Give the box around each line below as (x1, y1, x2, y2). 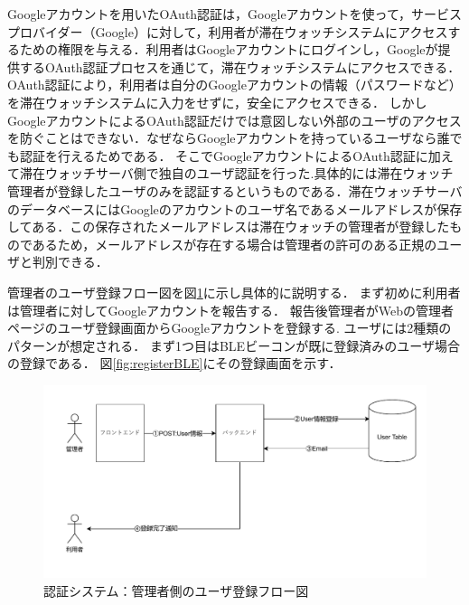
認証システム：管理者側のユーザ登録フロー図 (43, 581, 309, 600)
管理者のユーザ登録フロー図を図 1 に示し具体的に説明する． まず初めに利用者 (7, 282, 461, 301)
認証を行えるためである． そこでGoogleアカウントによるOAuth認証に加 (19, 146, 441, 165)
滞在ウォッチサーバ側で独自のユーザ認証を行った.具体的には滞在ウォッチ (19, 164, 454, 183)
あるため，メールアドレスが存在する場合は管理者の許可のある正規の (32, 234, 437, 253)
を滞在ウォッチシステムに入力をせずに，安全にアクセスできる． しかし (7, 92, 427, 111)
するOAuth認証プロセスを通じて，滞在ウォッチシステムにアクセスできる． (19, 57, 461, 76)
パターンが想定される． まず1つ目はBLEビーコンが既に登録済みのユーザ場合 (7, 336, 460, 354)
